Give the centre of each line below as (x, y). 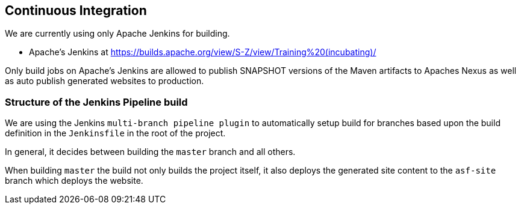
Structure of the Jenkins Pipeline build (96, 102)
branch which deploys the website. (74, 181)
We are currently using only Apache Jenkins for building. (117, 34)
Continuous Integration (76, 11)
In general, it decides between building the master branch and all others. (150, 152)
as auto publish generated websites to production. (105, 81)
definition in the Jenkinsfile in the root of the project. (115, 133)
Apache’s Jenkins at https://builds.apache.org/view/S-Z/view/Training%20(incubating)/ (203, 52)
